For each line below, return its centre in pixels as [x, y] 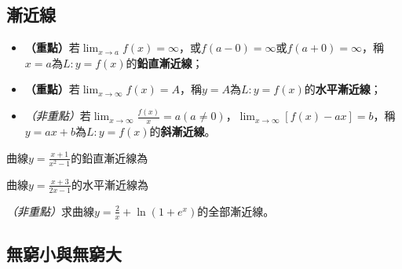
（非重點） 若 [58, 116]
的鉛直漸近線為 [110, 157]
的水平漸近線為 [110, 184]
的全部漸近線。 [236, 211]
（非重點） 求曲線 [50, 211]
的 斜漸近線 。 [183, 131]
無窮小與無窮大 [64, 253]
